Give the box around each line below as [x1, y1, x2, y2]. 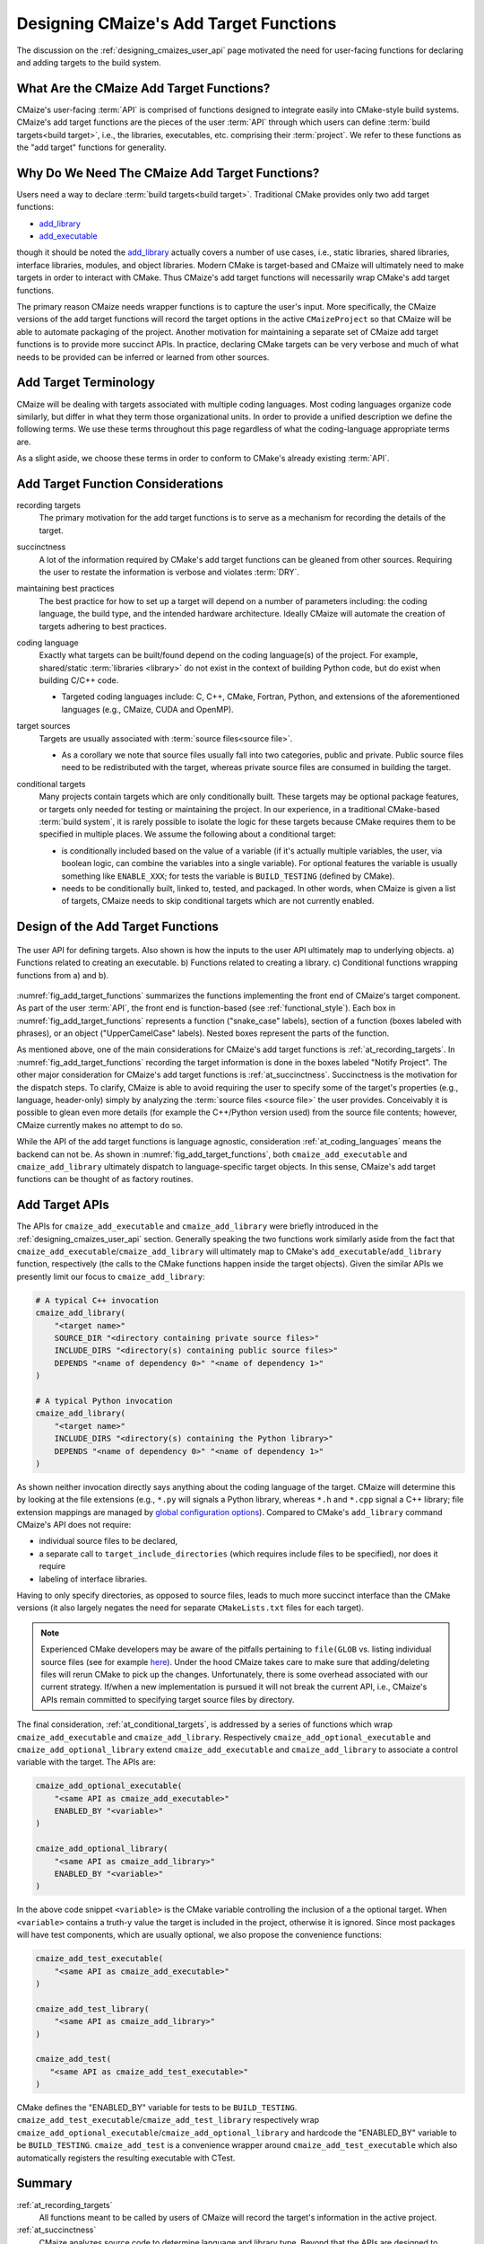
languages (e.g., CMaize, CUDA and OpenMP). [61, 704, 234, 714]
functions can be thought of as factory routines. [16, 1174, 194, 1185]
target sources [16, 721, 71, 732]
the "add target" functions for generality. [16, 142, 168, 153]
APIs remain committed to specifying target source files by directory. [40, 1694, 295, 1705]
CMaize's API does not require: [16, 1520, 132, 1530]
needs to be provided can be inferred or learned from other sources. [16, 351, 270, 363]
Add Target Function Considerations [16, 476, 224, 491]
